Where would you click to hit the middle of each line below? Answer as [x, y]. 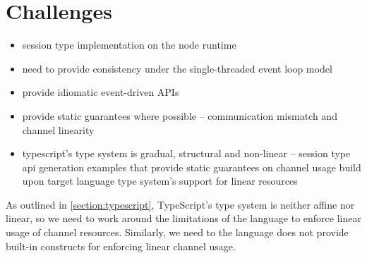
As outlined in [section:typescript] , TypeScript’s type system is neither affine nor [180, 204]
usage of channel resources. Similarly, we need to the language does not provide [177, 232]
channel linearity [58, 129]
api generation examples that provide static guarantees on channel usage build [192, 167]
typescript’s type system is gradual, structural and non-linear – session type [186, 153]
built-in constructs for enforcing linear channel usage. [121, 246]
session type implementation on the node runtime [129, 45]
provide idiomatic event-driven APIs [101, 92]
